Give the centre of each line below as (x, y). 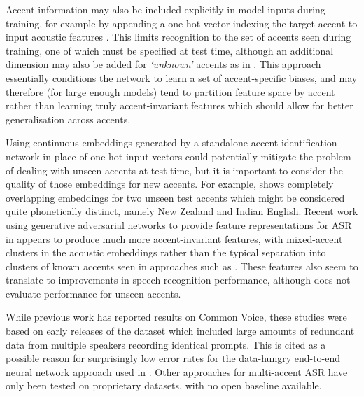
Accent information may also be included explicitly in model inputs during (166, 9)
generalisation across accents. (68, 119)
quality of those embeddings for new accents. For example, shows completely (170, 184)
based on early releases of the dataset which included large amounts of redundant (180, 331)
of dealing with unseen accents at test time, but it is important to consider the (174, 170)
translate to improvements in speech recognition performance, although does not (178, 280)
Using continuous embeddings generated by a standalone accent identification (171, 142)
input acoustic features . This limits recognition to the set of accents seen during (178, 37)
